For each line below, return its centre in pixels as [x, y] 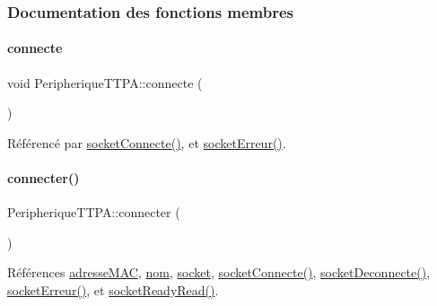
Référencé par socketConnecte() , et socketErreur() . [147, 142]
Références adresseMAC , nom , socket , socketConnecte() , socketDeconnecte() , [219, 272]
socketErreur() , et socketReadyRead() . [113, 290]
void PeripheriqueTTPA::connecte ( [105, 82]
